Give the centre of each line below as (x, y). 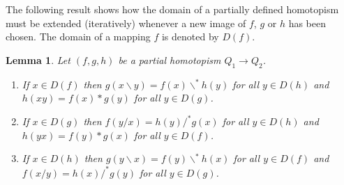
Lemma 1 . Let (38, 59)
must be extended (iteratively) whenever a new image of (126, 23)
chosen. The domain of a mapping (78, 37)
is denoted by (190, 37)
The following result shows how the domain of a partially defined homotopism (172, 9)
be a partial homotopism (170, 59)
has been (307, 23)
